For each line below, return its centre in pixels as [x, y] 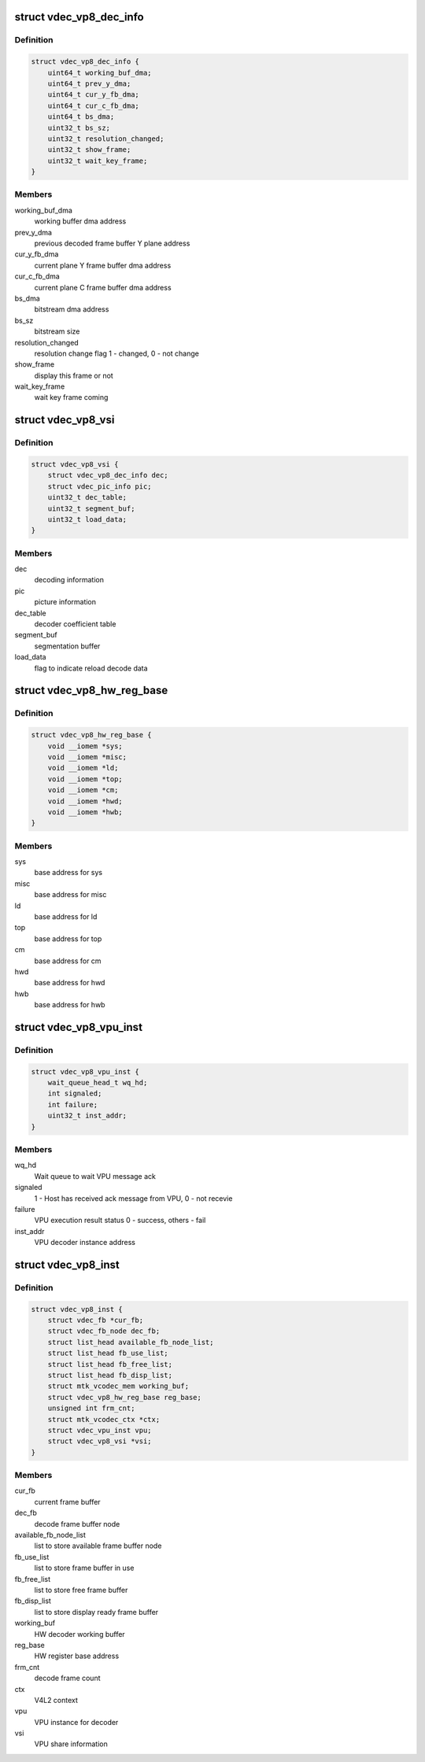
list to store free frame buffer [81, 1590]
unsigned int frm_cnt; [91, 1408]
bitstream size [57, 331]
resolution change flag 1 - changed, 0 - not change [117, 353]
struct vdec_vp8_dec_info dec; [108, 475]
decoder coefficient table [75, 624]
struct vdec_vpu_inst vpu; [100, 1430]
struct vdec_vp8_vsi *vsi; [100, 1441]
